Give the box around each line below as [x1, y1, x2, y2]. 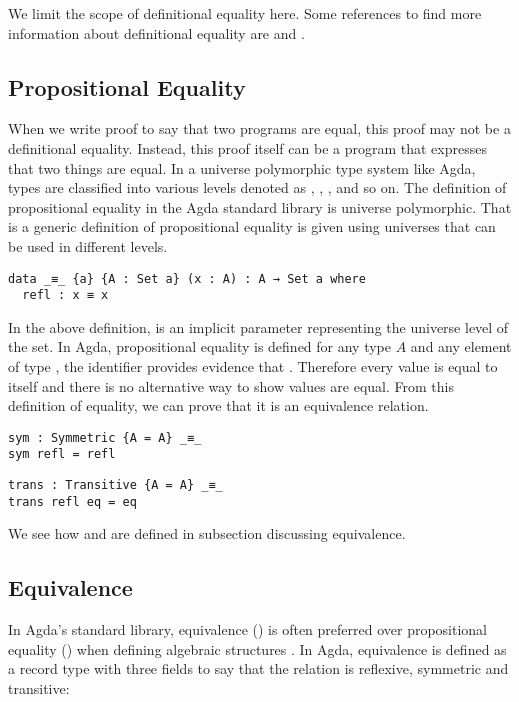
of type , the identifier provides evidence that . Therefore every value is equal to [8, 356, 498, 377]
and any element [410, 336, 512, 357]
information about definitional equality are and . [8, 22, 305, 43]
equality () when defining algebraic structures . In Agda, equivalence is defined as [8, 638, 507, 659]
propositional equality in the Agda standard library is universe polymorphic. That [8, 196, 512, 217]
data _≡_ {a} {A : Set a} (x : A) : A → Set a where [8, 271, 366, 286]
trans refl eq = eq [8, 494, 137, 509]
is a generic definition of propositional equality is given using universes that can [8, 216, 496, 237]
